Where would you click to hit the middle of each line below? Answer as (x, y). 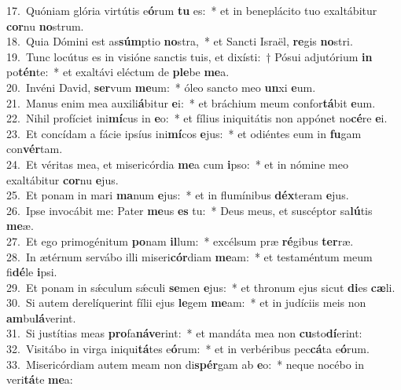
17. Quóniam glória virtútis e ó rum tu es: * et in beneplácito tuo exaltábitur (192, 10)
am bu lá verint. (41, 317)
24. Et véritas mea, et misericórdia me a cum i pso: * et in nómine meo (177, 164)
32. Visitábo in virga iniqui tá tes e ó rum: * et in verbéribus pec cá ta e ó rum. (188, 349)
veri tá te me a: (40, 379)
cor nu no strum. (45, 26)
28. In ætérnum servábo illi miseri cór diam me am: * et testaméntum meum (189, 256)
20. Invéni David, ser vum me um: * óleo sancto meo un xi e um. (161, 87)
